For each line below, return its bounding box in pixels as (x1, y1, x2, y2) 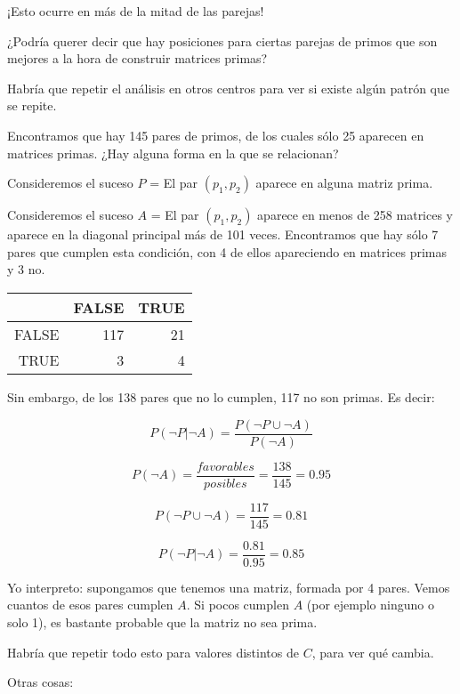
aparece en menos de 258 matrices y (257, 206, 454, 224)
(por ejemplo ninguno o (306, 595, 434, 614)
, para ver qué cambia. (311, 642, 434, 661)
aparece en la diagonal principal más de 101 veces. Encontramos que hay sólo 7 (7, 225, 439, 244)
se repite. (7, 96, 57, 115)
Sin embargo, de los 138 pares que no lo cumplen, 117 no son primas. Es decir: (7, 387, 435, 406)
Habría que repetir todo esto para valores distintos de (7, 642, 299, 661)
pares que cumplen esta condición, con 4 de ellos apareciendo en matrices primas (7, 242, 447, 261)
